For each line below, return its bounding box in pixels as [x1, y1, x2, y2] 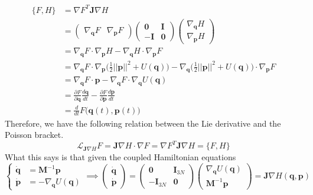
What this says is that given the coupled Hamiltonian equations [5, 150, 236, 163]
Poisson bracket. [5, 128, 64, 141]
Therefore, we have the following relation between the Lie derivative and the [5, 117, 281, 129]
